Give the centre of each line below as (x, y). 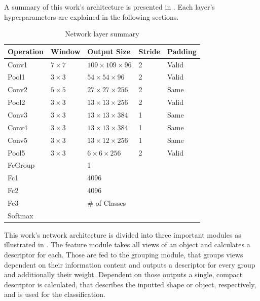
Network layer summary (102, 34)
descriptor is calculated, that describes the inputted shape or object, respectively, (130, 284)
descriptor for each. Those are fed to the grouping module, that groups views (124, 255)
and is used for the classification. (55, 294)
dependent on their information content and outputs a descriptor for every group (130, 264)
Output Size (109, 51)
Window (66, 51)
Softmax (21, 215)
